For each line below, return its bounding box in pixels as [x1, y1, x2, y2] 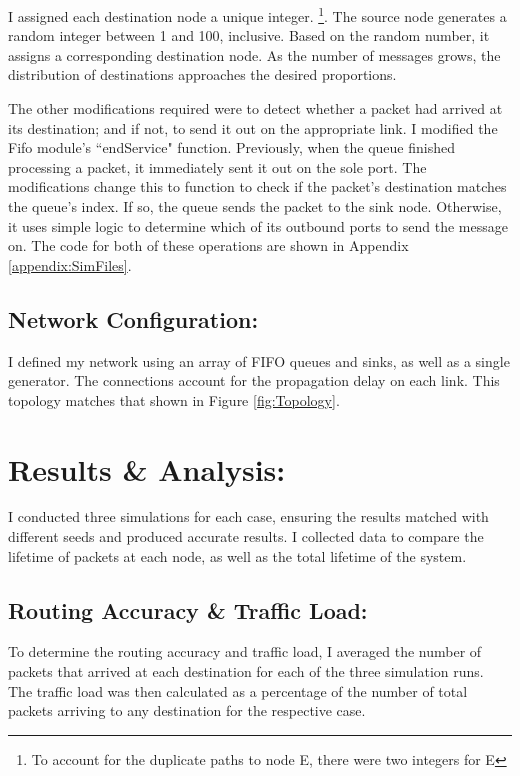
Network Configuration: [8, 303, 259, 334]
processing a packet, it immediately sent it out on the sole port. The [8, 156, 427, 177]
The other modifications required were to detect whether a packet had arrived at [8, 98, 503, 119]
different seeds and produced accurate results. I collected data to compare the [8, 526, 484, 547]
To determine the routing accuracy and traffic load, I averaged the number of [8, 641, 482, 662]
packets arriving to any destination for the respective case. [8, 700, 366, 721]
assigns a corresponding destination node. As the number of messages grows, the [8, 44, 501, 65]
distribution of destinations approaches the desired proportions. [8, 64, 397, 85]
